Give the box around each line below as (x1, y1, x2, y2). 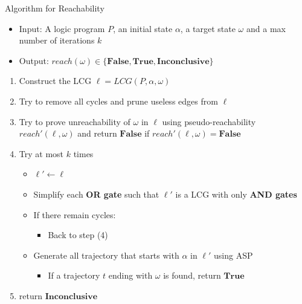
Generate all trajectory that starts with (33, 248, 179, 261)
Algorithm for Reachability (5, 2, 104, 14)
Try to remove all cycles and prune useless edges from (19, 94, 218, 107)
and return (77, 127, 117, 140)
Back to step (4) (48, 228, 108, 241)
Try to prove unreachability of (19, 115, 130, 128)
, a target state (180, 22, 236, 34)
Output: (19, 54, 49, 66)
